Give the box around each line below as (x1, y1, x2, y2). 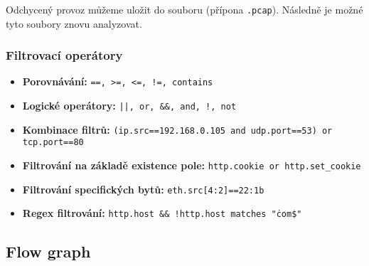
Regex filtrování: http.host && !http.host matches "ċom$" (22, 206, 302, 220)
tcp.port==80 (22, 137, 84, 148)
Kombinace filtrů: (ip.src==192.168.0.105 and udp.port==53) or (22, 122, 333, 137)
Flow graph (6, 240, 91, 262)
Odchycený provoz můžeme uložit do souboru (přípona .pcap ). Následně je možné (6, 2, 363, 16)
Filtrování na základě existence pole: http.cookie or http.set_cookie (22, 158, 361, 173)
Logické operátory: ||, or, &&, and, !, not (22, 98, 237, 113)
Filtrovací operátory (6, 46, 123, 64)
